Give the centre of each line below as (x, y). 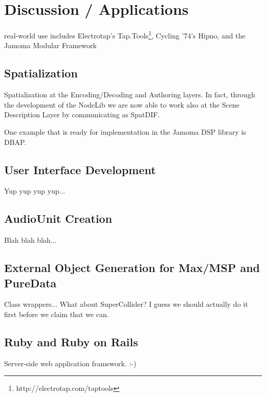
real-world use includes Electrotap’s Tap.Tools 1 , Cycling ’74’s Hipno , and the (125, 35)
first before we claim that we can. (57, 314)
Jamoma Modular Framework (50, 45)
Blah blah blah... (30, 240)
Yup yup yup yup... (35, 191)
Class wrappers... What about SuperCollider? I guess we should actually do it (126, 304)
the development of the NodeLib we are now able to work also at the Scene (122, 104)
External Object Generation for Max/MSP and (132, 268)
